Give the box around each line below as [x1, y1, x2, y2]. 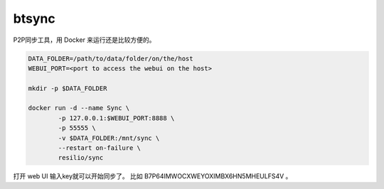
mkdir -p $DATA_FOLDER [28, 84, 107, 92]
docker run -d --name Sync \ [28, 104, 130, 112]
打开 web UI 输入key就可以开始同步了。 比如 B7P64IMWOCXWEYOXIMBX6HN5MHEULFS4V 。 [13, 172, 292, 180]
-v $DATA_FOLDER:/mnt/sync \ [58, 134, 160, 142]
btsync [13, 11, 56, 26]
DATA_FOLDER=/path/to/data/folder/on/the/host [28, 54, 193, 63]
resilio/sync [58, 153, 104, 162]
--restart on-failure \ [58, 144, 142, 152]
